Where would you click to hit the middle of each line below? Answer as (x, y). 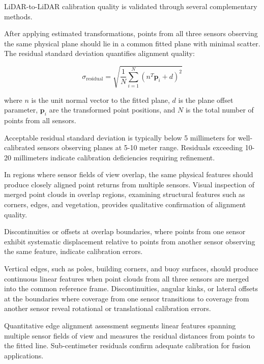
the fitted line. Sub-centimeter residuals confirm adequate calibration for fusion (127, 345)
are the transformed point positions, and (112, 110)
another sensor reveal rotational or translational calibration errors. (108, 308)
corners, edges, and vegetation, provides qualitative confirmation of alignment (125, 204)
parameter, (21, 110)
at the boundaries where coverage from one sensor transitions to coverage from (127, 298)
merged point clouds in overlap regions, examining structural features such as (125, 194)
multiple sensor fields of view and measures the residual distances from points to (129, 335)
